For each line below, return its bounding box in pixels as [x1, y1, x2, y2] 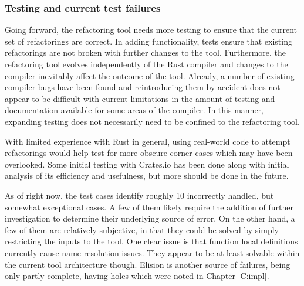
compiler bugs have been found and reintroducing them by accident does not [5, 81, 281, 93]
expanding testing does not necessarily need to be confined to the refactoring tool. [5, 115, 300, 127]
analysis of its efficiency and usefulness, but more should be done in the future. [5, 169, 289, 182]
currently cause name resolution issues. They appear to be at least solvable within [5, 246, 300, 258]
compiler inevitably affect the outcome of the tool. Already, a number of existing [5, 69, 295, 81]
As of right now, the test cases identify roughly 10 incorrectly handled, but [5, 189, 274, 201]
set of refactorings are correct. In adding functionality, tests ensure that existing [5, 35, 292, 47]
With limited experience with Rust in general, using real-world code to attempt [5, 135, 291, 147]
